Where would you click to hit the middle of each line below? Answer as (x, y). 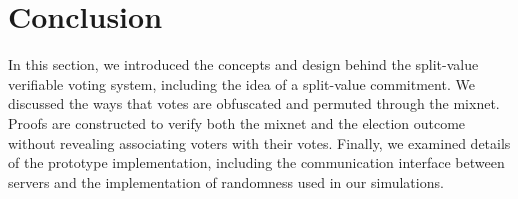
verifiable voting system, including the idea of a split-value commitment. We (241, 83)
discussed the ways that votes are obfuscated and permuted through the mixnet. (254, 103)
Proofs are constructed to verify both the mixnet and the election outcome (237, 122)
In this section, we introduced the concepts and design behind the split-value (243, 64)
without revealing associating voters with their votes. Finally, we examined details (259, 142)
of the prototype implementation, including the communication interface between (256, 162)
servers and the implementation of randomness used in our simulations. (226, 181)
